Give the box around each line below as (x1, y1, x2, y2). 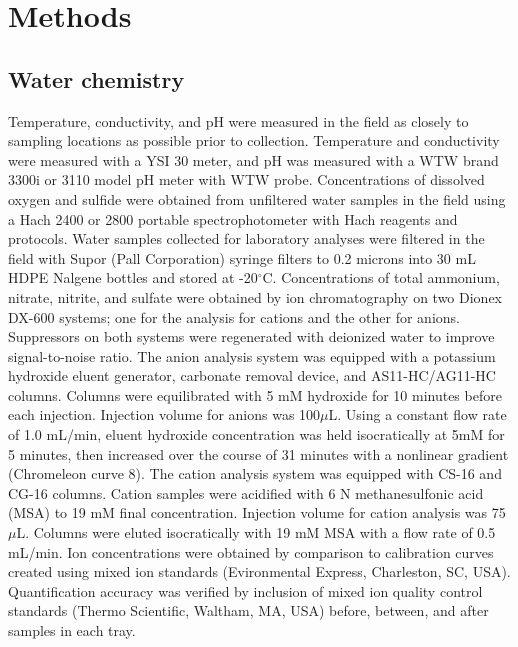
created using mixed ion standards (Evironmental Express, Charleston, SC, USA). (8, 561, 511, 582)
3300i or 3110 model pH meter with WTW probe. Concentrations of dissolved (8, 169, 485, 190)
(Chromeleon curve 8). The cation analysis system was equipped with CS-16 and (8, 463, 502, 484)
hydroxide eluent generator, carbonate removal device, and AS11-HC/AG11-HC (8, 365, 496, 386)
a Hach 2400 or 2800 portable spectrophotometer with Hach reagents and (8, 208, 458, 229)
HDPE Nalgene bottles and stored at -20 (8, 267, 258, 288)
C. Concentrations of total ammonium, (262, 267, 500, 288)
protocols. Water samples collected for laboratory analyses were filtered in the (8, 228, 485, 249)
